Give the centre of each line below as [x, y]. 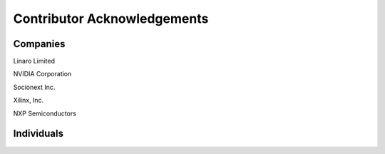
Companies [39, 44]
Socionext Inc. [34, 87]
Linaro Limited [34, 61]
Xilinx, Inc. [29, 101]
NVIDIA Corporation [42, 74]
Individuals [38, 134]
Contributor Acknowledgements [111, 19]
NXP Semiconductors [45, 113]
